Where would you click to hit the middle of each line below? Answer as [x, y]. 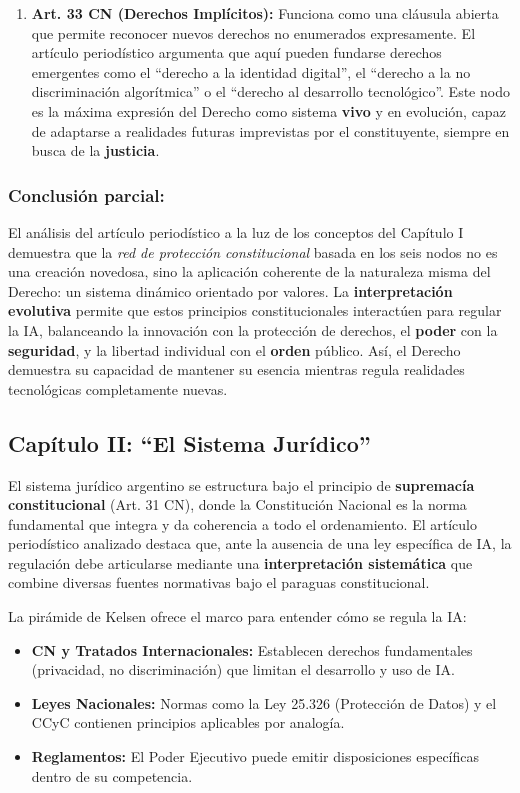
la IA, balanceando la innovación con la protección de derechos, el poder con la [253, 329]
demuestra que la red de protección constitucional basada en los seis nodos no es [253, 251]
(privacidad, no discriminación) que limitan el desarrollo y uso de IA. [243, 669]
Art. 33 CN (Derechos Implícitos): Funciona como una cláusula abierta [265, 13]
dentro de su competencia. [112, 775]
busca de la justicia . [95, 150]
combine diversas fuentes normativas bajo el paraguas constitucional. [219, 582]
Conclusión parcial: [86, 194]
